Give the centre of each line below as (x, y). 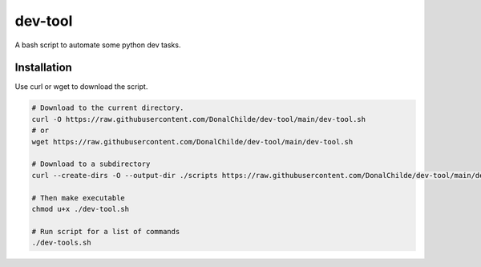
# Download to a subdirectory (91, 164)
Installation (43, 68)
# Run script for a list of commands (106, 231)
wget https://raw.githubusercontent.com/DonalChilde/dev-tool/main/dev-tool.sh (192, 142)
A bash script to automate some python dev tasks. (98, 45)
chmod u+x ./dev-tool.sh (81, 209)
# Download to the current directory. (108, 108)
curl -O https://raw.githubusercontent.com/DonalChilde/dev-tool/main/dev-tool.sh (199, 119)
